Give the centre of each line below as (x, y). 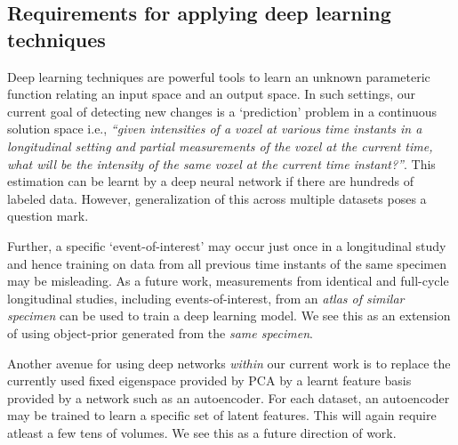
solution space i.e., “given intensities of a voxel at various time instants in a (215, 129)
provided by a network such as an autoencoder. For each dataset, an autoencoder (229, 397)
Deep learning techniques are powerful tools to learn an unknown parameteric (219, 76)
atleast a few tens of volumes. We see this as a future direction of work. (202, 432)
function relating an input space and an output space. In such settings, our (212, 94)
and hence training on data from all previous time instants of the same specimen (227, 263)
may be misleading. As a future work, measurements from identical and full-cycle (228, 281)
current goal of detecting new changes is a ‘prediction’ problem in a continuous (222, 111)
